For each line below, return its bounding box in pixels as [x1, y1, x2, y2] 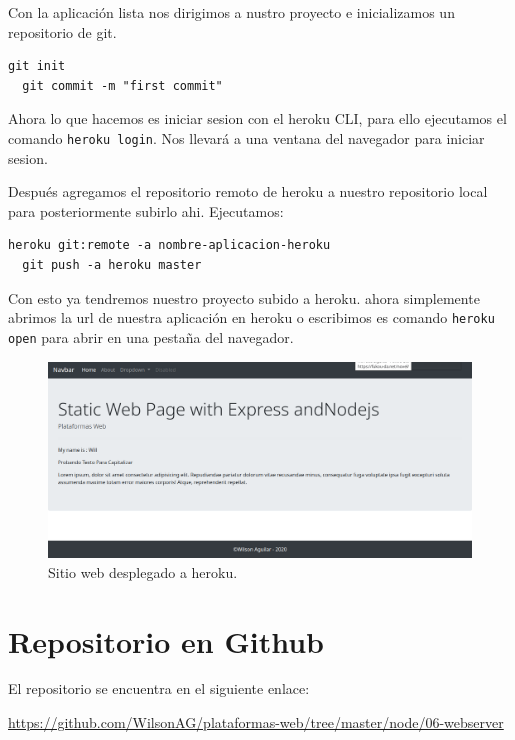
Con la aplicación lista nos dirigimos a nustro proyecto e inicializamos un [8, 2, 455, 22]
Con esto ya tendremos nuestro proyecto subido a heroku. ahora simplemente [8, 287, 480, 308]
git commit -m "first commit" [22, 78, 223, 93]
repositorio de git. [8, 21, 117, 42]
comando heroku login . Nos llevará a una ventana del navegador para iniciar [8, 127, 485, 148]
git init [8, 59, 66, 74]
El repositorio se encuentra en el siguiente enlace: [8, 678, 310, 699]
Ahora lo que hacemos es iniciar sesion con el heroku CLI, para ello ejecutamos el [8, 108, 507, 129]
